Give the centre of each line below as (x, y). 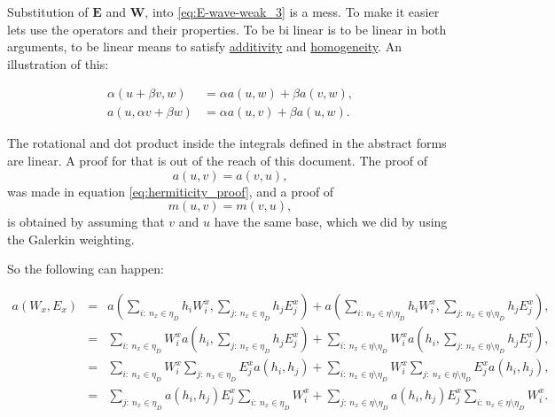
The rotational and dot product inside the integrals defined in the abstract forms (227, 143)
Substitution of (48, 12)
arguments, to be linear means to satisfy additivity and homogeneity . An (204, 46)
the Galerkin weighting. (71, 239)
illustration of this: (58, 63)
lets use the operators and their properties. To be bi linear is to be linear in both (227, 29)
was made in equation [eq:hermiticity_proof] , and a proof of (171, 191)
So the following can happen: (86, 269)
